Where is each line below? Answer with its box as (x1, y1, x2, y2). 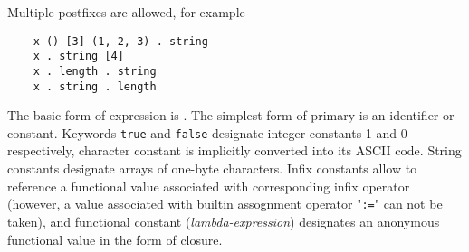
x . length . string (33, 64, 157, 78)
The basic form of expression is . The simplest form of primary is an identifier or (7, 106, 455, 125)
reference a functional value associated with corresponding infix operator (7, 176, 410, 195)
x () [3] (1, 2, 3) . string (33, 34, 208, 48)
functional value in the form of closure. (7, 229, 223, 248)
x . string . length (33, 79, 157, 93)
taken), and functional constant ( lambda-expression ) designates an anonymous (7, 211, 440, 230)
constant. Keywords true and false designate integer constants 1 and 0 (7, 123, 407, 142)
